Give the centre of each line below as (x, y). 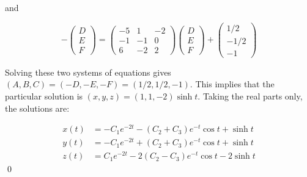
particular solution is (44, 96)
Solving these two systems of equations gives (88, 72)
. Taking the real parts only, (250, 96)
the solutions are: (37, 108)
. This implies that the (232, 84)
